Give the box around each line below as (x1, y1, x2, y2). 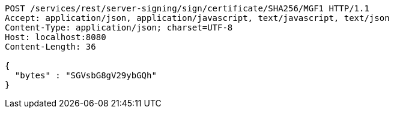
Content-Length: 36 (5, 42, 96, 51)
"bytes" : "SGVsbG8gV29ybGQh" (14, 71, 157, 80)
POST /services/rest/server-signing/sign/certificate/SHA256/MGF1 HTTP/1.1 (5, 4, 369, 13)
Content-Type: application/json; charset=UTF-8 (5, 23, 233, 32)
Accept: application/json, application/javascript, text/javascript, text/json (5, 13, 390, 23)
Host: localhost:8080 (5, 32, 106, 42)
